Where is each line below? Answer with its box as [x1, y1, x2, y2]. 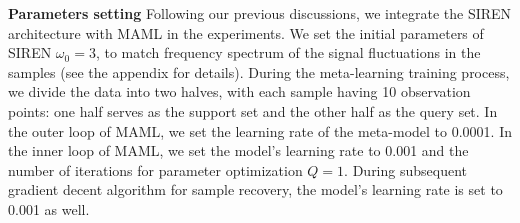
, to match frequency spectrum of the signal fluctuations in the [95, 42, 481, 63]
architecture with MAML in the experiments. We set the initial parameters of [8, 22, 484, 43]
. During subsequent [344, 159, 467, 180]
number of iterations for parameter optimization [8, 159, 303, 180]
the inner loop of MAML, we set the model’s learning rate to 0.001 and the [8, 140, 469, 161]
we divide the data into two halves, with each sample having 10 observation [8, 81, 471, 102]
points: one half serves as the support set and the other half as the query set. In [8, 100, 498, 121]
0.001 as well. [8, 198, 90, 219]
